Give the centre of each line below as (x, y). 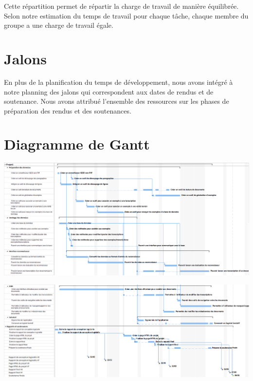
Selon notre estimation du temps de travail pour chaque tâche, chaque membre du (126, 15)
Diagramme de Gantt (77, 144)
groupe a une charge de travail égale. (59, 25)
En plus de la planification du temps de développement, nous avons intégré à (118, 82)
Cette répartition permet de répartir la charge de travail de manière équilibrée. (121, 6)
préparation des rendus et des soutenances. (68, 110)
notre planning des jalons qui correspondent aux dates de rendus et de (109, 91)
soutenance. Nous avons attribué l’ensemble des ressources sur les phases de (117, 101)
